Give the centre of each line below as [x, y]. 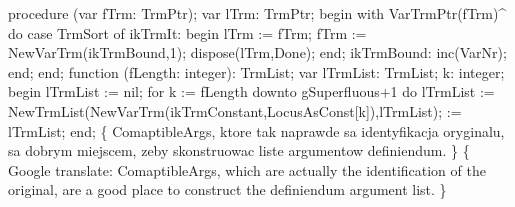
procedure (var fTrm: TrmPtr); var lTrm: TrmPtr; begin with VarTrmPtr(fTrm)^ [257, 13]
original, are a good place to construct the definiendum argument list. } [227, 189]
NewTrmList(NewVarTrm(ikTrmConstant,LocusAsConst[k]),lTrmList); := [235, 110]
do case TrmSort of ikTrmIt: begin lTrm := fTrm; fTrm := [187, 32]
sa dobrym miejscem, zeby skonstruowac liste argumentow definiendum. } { [239, 150]
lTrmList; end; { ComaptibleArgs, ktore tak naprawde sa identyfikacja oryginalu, [256, 130]
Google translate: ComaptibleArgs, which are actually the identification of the [247, 169]
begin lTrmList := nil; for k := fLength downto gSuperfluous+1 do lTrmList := [251, 91]
